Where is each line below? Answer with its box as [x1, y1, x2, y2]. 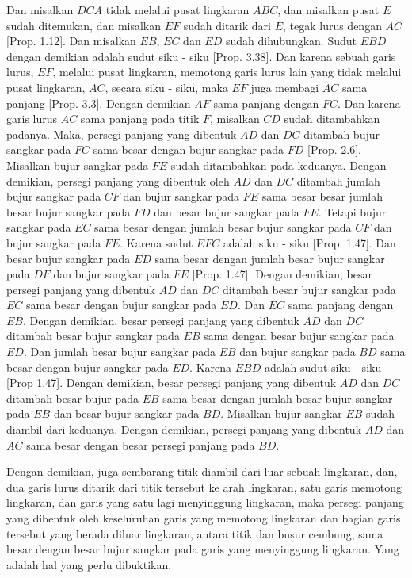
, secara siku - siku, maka [105, 78, 228, 95]
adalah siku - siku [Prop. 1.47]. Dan [223, 234, 396, 251]
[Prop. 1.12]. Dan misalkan [6, 33, 136, 49]
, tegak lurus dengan [282, 17, 382, 33]
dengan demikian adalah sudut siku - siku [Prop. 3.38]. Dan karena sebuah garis [6, 48, 396, 64]
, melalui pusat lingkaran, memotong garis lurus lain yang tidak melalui [52, 63, 402, 80]
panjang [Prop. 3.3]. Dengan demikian [6, 94, 191, 111]
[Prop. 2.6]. [307, 141, 361, 158]
